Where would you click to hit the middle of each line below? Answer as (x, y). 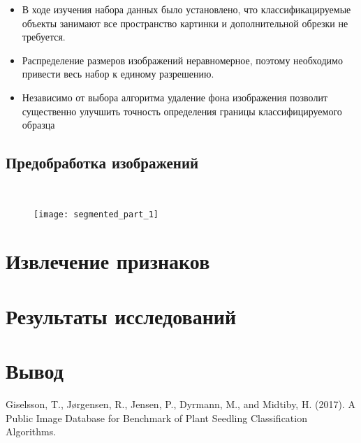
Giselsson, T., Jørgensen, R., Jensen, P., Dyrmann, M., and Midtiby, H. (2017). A (180, 404)
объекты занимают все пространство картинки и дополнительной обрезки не (185, 23)
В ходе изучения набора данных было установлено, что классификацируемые (186, 9)
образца (38, 125)
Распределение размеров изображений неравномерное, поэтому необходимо (182, 60)
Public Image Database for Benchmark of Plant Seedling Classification (156, 417)
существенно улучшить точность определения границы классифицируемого (182, 111)
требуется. (44, 37)
